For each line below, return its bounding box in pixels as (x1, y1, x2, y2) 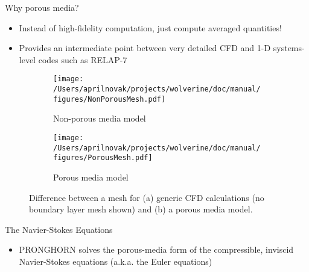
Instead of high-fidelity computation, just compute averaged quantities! (19, 21, 282, 34)
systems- (273, 42, 305, 54)
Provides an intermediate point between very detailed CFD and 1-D (19, 42, 271, 54)
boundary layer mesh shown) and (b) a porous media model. (29, 203, 253, 215)
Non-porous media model (53, 112, 146, 125)
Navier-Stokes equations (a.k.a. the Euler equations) (19, 255, 212, 267)
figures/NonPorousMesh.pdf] (53, 94, 166, 104)
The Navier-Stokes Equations (5, 223, 113, 235)
